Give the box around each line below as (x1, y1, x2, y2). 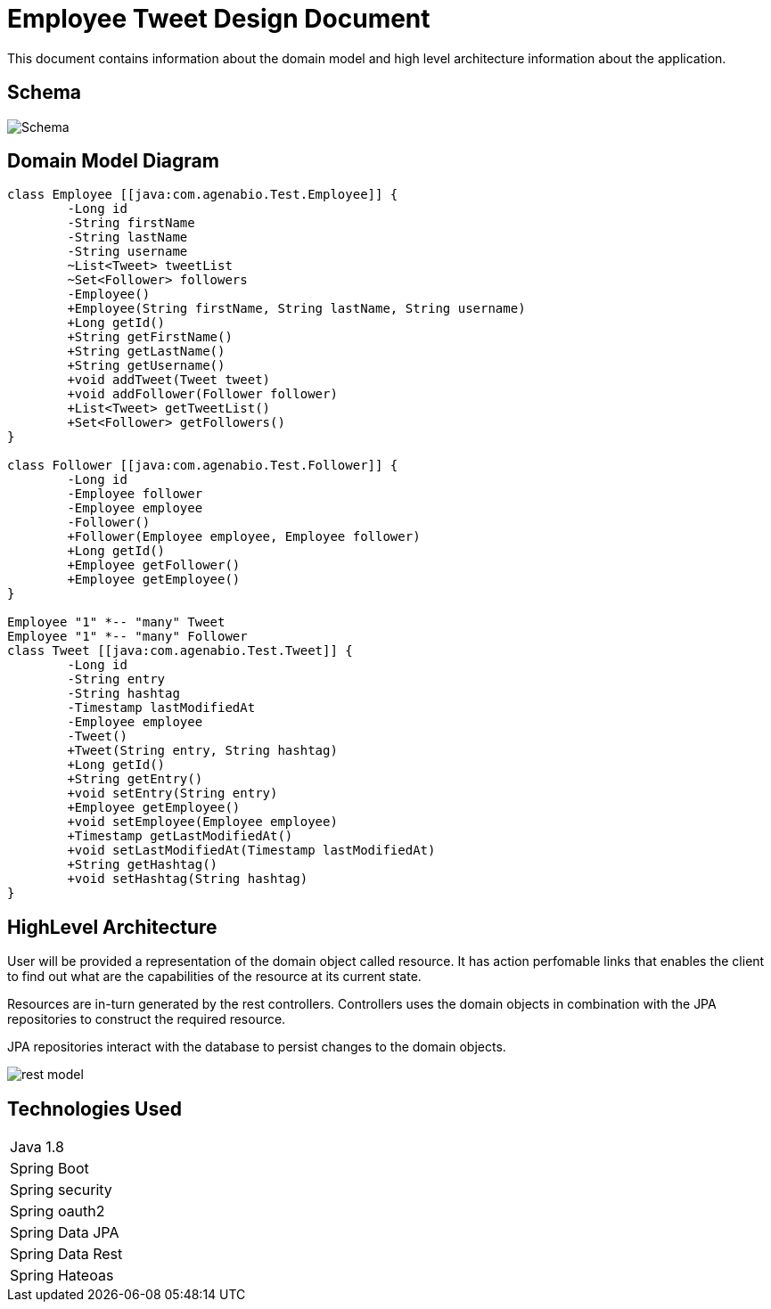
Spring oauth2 (10, 1202, 105, 1221)
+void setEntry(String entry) (67, 786, 278, 801)
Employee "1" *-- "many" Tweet (7, 615, 226, 630)
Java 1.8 (10, 1138, 64, 1157)
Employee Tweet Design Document (7, 4, 431, 34)
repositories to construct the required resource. (7, 1011, 286, 1027)
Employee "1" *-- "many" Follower (7, 629, 248, 644)
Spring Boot (10, 1159, 89, 1178)
